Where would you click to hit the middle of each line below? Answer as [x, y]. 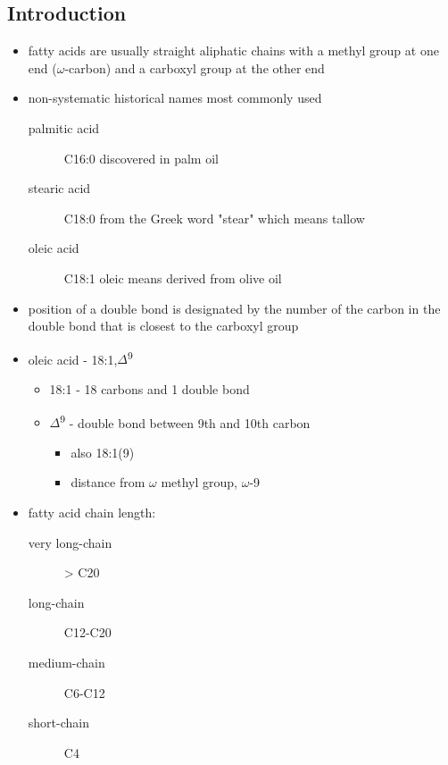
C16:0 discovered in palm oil [141, 158]
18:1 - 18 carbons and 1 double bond [149, 388]
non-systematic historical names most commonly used [175, 98]
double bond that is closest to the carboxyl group [163, 326]
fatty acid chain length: [92, 513]
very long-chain [70, 542]
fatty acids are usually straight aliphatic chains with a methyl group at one [233, 50]
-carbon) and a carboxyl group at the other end [195, 67]
